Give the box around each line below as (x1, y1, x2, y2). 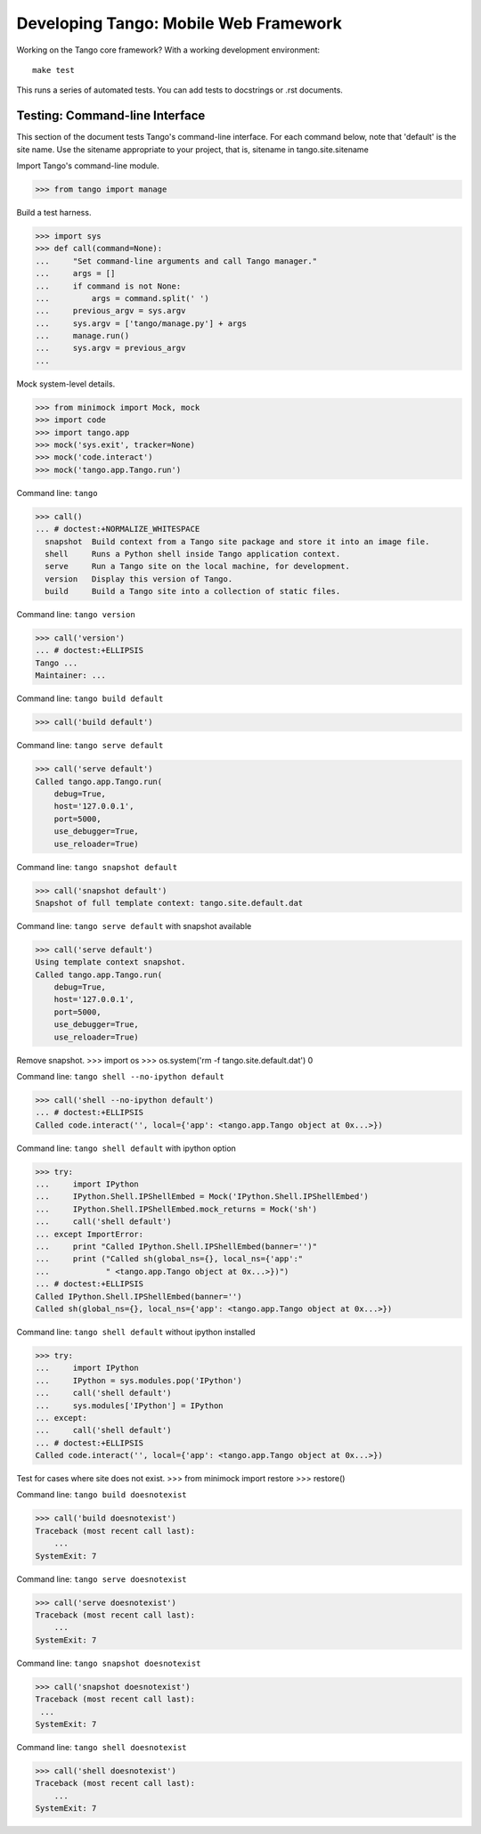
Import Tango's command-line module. (16, 160, 159, 171)
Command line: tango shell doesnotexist (16, 1741, 187, 1752)
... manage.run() (35, 330, 130, 341)
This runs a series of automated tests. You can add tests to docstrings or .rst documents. (16, 85, 343, 95)
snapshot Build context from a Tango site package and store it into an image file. (45, 536, 430, 547)
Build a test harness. (16, 207, 92, 217)
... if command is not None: (35, 281, 182, 291)
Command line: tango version (16, 609, 135, 620)
